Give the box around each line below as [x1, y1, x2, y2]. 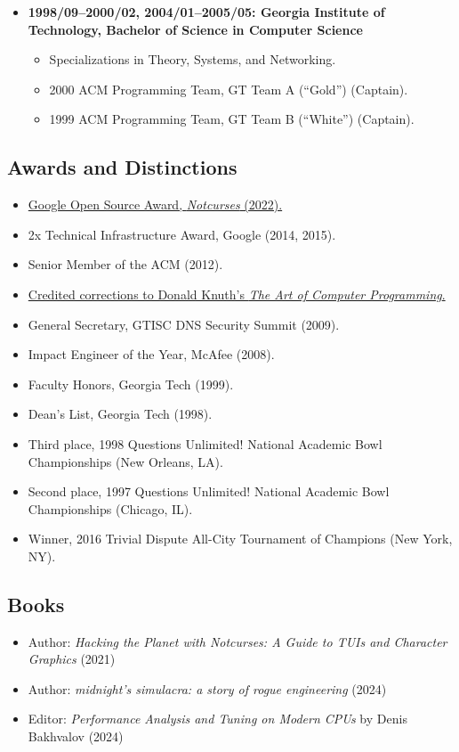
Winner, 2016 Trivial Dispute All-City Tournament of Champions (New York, [28, 529, 453, 548]
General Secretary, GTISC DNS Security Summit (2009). [28, 315, 340, 333]
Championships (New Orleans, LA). [28, 452, 223, 470]
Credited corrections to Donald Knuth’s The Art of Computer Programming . [28, 284, 446, 303]
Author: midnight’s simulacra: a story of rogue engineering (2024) [28, 679, 387, 698]
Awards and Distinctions [7, 153, 238, 181]
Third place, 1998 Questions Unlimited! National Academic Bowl [28, 434, 382, 453]
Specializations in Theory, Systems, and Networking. [49, 50, 336, 69]
